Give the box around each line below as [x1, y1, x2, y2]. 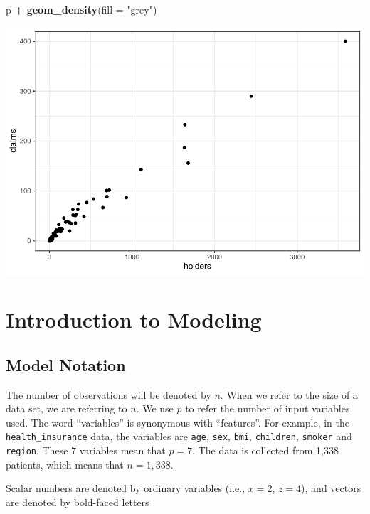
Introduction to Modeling [6, 305, 262, 334]
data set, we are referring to [6, 401, 127, 416]
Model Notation [6, 353, 126, 375]
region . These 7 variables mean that [6, 443, 166, 458]
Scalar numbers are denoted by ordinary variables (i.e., [6, 481, 245, 496]
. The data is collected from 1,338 [192, 443, 339, 458]
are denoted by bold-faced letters [6, 494, 149, 509]
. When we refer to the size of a [220, 387, 358, 402]
